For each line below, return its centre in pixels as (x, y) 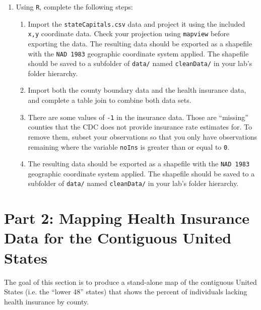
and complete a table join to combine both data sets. (110, 100)
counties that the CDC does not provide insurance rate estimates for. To (140, 127)
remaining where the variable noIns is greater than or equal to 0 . (129, 146)
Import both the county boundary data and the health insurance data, (137, 90)
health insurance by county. (47, 301)
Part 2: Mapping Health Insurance (127, 218)
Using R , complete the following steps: (74, 7)
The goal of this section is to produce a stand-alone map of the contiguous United (130, 282)
